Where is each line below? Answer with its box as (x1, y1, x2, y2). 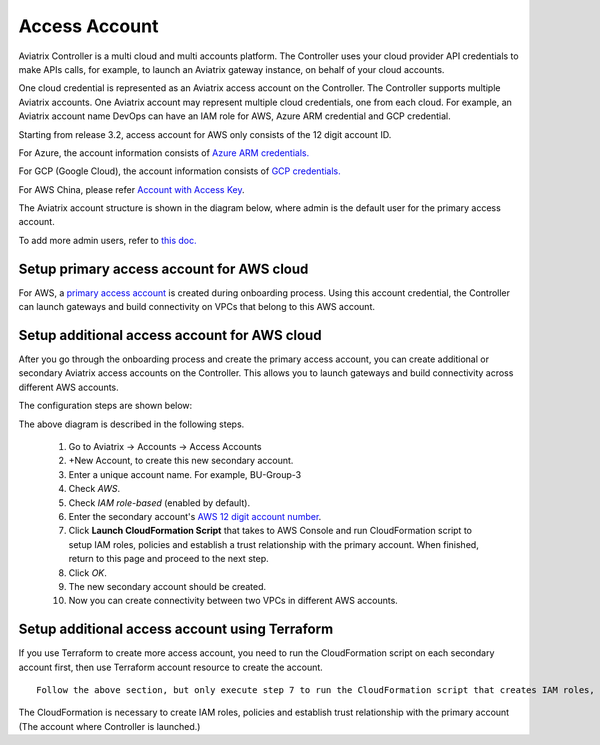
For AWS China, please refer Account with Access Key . (18, 183, 245, 195)
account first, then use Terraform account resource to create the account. (18, 661, 324, 673)
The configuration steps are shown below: (18, 400, 193, 412)
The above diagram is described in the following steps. (18, 418, 245, 430)
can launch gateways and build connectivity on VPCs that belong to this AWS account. (18, 301, 375, 313)
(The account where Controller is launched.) (18, 720, 201, 732)
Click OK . (68, 566, 107, 579)
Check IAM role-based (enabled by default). (68, 496, 250, 509)
